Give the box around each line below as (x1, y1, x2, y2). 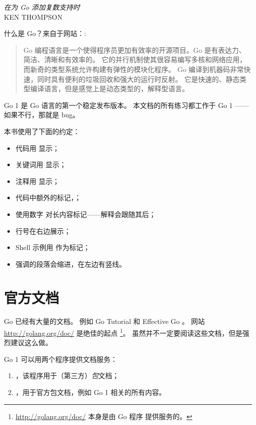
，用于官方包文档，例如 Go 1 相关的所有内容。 (15, 387, 166, 397)
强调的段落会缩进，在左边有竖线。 (15, 258, 126, 269)
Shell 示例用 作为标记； (15, 242, 90, 252)
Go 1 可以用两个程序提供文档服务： (4, 354, 118, 364)
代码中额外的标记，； (15, 192, 81, 203)
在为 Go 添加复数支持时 (4, 2, 80, 12)
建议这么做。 (10, 337, 52, 348)
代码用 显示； (15, 142, 60, 153)
